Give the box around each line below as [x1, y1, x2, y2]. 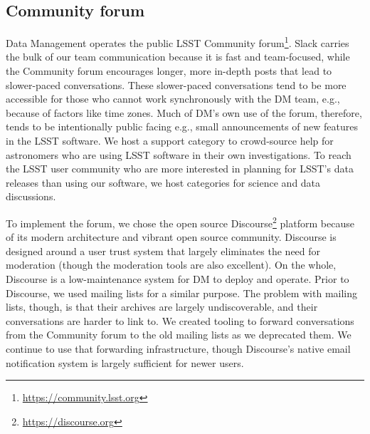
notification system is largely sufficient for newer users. [6, 355, 244, 370]
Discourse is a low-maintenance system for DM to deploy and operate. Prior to [6, 272, 349, 286]
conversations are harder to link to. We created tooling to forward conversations [6, 313, 354, 328]
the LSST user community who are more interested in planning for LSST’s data [6, 161, 354, 176]
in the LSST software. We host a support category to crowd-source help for [6, 133, 334, 148]
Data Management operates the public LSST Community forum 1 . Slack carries [6, 33, 349, 50]
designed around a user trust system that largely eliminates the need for [6, 243, 321, 258]
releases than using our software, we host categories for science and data [6, 175, 321, 190]
